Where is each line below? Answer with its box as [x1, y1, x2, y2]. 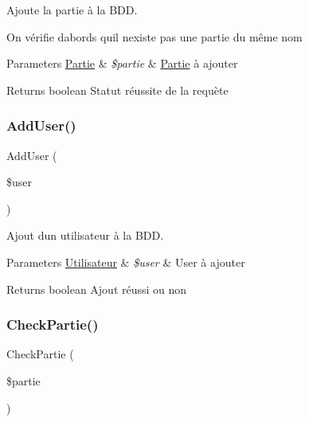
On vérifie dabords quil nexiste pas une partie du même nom [6, 28, 303, 45]
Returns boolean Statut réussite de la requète [6, 81, 229, 98]
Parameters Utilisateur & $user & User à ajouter [6, 253, 245, 270]
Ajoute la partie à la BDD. [6, 2, 138, 18]
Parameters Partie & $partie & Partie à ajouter [6, 55, 238, 72]
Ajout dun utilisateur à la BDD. [6, 227, 164, 244]
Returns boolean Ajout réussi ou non [6, 280, 187, 297]
